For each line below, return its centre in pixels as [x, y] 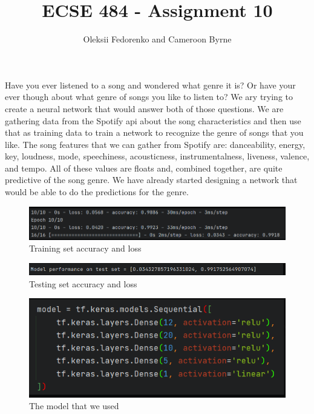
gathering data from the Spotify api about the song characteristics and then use [153, 120]
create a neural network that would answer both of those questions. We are [144, 108]
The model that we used [74, 406]
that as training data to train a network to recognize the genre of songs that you [154, 132]
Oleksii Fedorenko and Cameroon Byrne [157, 39]
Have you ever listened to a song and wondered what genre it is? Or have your [150, 85]
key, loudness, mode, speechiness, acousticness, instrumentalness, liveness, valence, [157, 156]
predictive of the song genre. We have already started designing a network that [151, 180]
